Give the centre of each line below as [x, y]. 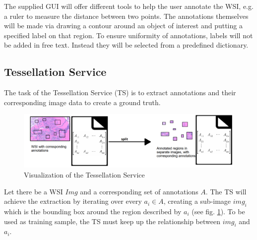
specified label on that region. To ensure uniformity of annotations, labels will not [128, 35]
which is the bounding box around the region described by [93, 211]
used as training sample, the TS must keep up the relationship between [112, 221]
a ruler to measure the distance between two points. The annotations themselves [126, 16]
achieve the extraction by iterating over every [73, 201]
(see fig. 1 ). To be [218, 211]
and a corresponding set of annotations [139, 191]
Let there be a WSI [33, 191]
